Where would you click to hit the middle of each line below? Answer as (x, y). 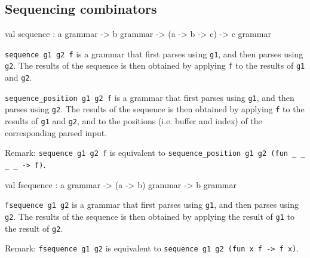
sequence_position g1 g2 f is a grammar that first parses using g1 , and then (150, 97)
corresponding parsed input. (56, 132)
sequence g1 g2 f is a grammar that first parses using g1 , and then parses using (154, 53)
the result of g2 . (34, 228)
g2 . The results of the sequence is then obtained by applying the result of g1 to (150, 216)
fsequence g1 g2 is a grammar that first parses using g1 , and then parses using (152, 205)
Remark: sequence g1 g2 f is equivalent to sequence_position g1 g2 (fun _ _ (155, 153)
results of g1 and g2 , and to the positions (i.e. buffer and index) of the (133, 121)
